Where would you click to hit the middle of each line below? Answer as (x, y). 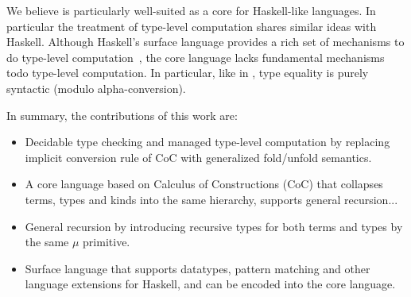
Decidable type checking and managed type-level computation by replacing (207, 142)
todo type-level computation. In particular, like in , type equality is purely (188, 73)
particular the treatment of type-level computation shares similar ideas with (192, 26)
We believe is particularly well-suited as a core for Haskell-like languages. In (191, 10)
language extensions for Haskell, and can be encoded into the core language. (210, 284)
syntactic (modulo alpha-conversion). (96, 88)
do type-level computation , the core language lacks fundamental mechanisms (196, 57)
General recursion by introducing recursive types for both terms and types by (214, 226)
